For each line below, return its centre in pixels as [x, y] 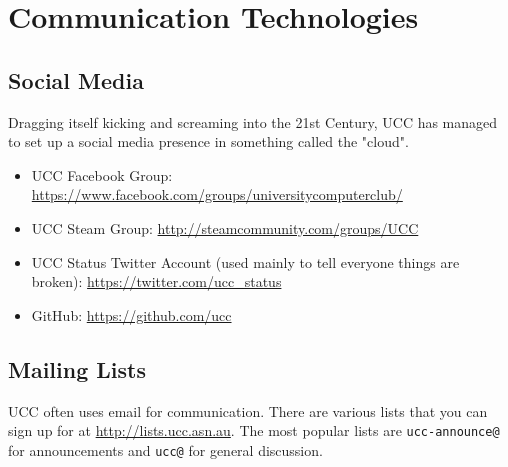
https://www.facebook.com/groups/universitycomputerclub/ [217, 194]
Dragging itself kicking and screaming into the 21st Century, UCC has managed [253, 121]
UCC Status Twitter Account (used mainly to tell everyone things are [245, 261]
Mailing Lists [77, 368]
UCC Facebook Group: [102, 174]
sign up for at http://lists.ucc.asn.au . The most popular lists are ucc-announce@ [254, 430]
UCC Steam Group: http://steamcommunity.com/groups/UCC [225, 227]
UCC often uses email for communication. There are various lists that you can [248, 410]
